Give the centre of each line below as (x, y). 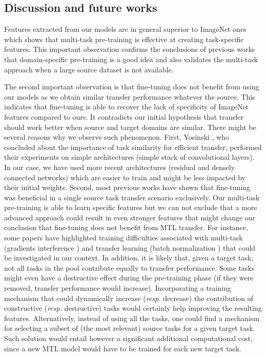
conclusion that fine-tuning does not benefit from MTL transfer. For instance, (126, 227)
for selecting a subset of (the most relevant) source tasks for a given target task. (130, 328)
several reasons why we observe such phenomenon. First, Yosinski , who (117, 137)
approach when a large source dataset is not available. (89, 69)
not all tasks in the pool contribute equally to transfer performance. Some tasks (129, 267)
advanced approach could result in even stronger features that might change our (130, 217)
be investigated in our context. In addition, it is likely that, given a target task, (129, 258)
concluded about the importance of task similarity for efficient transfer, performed (133, 147)
